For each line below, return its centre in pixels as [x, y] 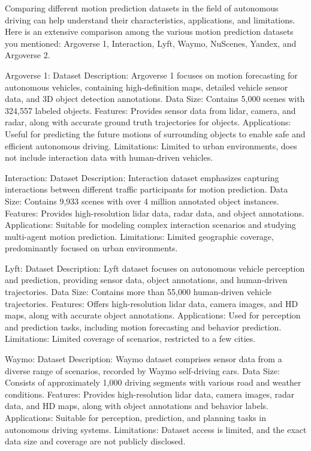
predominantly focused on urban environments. [91, 248]
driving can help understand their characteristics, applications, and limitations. [150, 19]
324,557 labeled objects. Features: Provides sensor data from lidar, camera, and [150, 110]
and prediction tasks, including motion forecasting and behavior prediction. [143, 327]
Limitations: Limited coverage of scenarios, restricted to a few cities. [130, 339]
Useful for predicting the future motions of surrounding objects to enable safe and [155, 133]
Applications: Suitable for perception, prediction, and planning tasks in [136, 417]
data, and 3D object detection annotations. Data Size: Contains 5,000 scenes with [155, 99]
